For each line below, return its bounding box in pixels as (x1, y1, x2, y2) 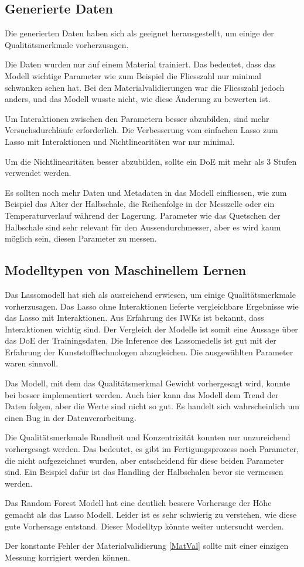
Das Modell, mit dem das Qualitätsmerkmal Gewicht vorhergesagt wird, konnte (5, 377, 291, 389)
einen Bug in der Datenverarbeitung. (5, 411, 136, 423)
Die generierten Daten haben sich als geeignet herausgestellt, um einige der (5, 27, 274, 39)
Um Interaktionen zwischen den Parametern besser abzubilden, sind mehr (5, 112, 269, 124)
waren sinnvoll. (5, 357, 59, 369)
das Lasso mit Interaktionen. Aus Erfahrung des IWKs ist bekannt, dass (5, 311, 264, 324)
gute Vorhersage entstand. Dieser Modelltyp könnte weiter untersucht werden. (5, 520, 284, 532)
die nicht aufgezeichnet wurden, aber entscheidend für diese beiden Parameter (5, 454, 284, 466)
